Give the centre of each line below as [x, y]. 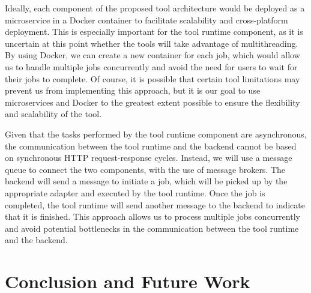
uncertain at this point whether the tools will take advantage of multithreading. [152, 43]
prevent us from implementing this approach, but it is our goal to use [133, 90]
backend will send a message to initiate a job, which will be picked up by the [146, 181]
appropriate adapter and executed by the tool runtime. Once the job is [135, 192]
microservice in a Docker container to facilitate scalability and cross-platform [146, 20]
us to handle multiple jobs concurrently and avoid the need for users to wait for [151, 66]
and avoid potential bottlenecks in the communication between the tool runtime [152, 228]
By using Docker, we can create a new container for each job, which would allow [152, 55]
